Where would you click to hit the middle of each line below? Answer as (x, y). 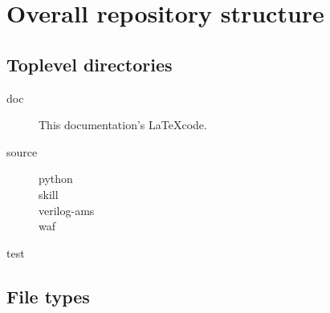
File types (48, 296)
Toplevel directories (90, 64)
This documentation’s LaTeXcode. (123, 125)
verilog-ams (67, 210)
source (22, 151)
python (56, 179)
